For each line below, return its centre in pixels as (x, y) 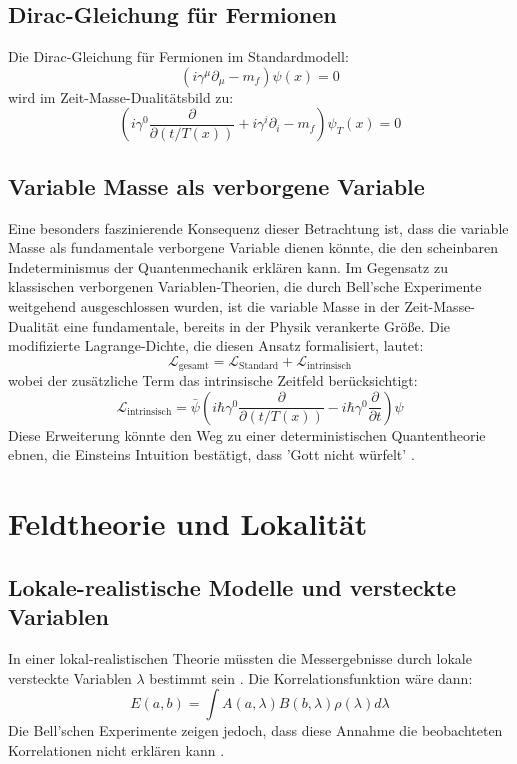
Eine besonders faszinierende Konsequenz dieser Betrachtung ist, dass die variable (258, 227)
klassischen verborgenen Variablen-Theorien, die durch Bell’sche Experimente (245, 286)
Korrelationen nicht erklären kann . (116, 749)
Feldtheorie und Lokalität (188, 523)
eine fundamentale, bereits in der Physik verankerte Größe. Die (257, 325)
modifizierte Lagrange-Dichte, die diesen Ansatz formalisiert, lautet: (216, 345)
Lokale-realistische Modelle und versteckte (232, 586)
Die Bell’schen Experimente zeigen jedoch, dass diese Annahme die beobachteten (255, 730)
